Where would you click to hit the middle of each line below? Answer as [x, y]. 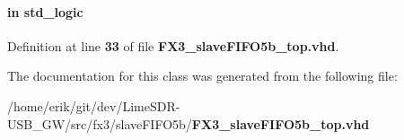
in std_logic [45, 11]
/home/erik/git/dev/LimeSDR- [94, 105]
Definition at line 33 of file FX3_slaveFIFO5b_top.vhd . [173, 45]
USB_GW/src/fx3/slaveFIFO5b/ [100, 123]
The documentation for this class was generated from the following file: [202, 76]
